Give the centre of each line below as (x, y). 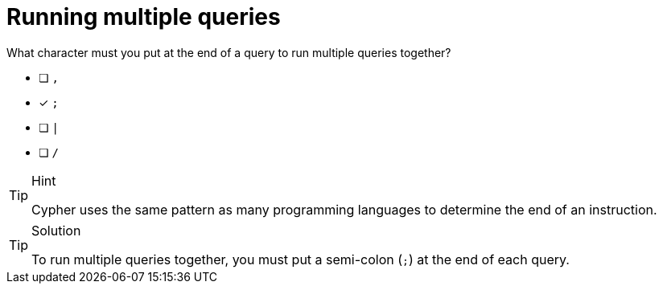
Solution (56, 230)
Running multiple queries (144, 17)
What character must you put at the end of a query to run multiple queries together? (229, 52)
